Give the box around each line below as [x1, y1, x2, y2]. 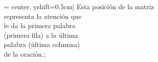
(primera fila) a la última [4, 30, 78, 40]
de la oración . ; [4, 48, 46, 59]
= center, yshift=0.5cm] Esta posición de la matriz [4, 1, 154, 11]
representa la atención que [4, 11, 82, 21]
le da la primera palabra [4, 20, 75, 31]
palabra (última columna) [4, 39, 80, 49]
